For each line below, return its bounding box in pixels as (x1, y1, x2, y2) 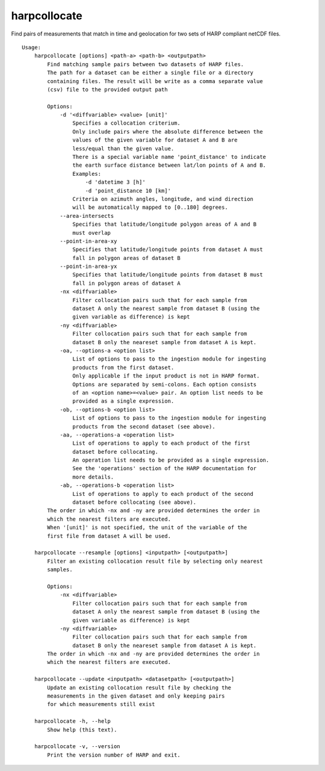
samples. (47, 566, 73, 573)
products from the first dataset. (72, 364, 175, 371)
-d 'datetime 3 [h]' (85, 179, 146, 186)
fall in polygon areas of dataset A (72, 280, 181, 286)
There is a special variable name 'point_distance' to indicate (72, 153, 267, 161)
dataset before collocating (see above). (72, 499, 197, 506)
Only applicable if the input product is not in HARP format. (72, 373, 260, 379)
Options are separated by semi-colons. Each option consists (72, 381, 257, 388)
